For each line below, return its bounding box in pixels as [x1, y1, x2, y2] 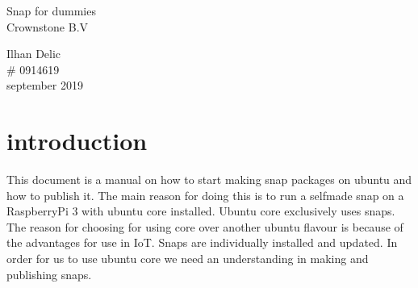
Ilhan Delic [6, 45, 61, 62]
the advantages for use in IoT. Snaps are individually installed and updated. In [6, 234, 398, 251]
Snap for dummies [6, 2, 96, 19]
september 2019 [6, 77, 83, 94]
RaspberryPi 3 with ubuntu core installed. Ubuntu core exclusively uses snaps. [6, 202, 395, 219]
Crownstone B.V [6, 18, 89, 35]
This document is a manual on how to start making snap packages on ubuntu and [6, 171, 412, 188]
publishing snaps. [6, 265, 92, 282]
